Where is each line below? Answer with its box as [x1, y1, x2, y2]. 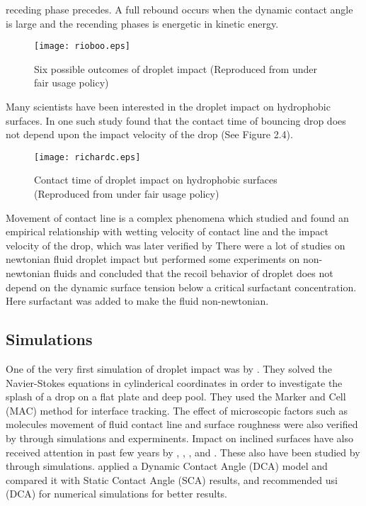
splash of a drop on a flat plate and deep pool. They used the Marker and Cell [6, 389, 346, 404]
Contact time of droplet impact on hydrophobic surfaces [34, 172, 278, 187]
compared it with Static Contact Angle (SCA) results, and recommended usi [6, 472, 338, 487]
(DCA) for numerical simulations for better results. [6, 486, 227, 501]
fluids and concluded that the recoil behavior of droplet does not [53, 266, 333, 281]
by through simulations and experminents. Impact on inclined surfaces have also [6, 430, 353, 445]
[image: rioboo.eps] [34, 41, 131, 52]
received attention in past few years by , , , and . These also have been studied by [6, 444, 360, 459]
